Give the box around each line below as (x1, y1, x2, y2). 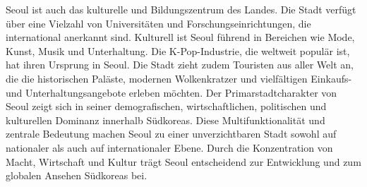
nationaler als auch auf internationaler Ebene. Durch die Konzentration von (6, 140, 333, 155)
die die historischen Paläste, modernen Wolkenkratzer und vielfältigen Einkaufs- (6, 71, 352, 85)
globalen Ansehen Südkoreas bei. (6, 168, 148, 183)
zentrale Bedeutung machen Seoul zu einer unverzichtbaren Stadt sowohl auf (6, 126, 337, 141)
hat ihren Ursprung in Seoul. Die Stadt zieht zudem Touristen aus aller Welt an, (6, 57, 354, 72)
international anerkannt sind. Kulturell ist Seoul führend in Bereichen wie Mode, (6, 30, 355, 44)
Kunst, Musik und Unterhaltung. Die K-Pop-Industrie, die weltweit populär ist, (6, 43, 350, 58)
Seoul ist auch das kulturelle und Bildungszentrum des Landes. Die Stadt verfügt (6, 2, 356, 16)
